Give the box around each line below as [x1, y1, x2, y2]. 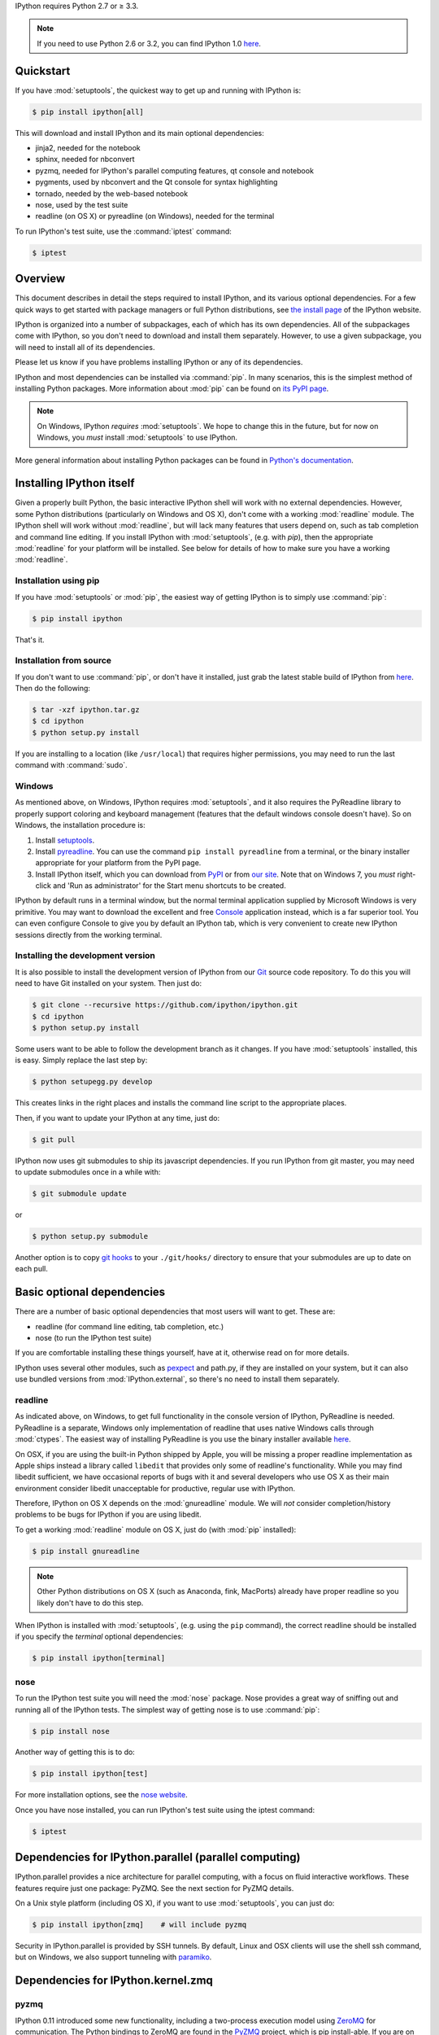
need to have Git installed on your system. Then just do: [15, 978, 202, 988]
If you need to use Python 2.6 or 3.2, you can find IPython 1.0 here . [37, 38, 262, 48]
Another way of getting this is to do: [15, 1747, 136, 1757]
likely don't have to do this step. [37, 1598, 144, 1608]
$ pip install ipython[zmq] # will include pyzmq [32, 1920, 247, 1929]
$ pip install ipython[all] [32, 107, 144, 116]
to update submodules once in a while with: [15, 1167, 161, 1177]
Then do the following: [15, 684, 91, 694]
